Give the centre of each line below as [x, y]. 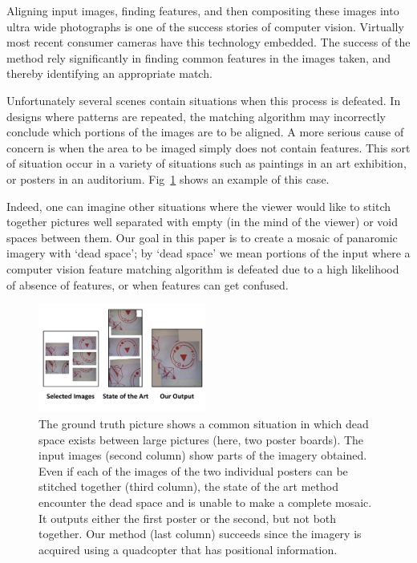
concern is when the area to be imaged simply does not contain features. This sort [208, 147]
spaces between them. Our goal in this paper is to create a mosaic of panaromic [202, 237]
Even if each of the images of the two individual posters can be [193, 470]
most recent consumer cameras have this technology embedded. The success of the [208, 42]
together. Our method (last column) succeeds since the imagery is [200, 534]
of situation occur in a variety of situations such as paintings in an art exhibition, [206, 163]
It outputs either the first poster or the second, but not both [188, 518]
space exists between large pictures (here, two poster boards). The [201, 439]
